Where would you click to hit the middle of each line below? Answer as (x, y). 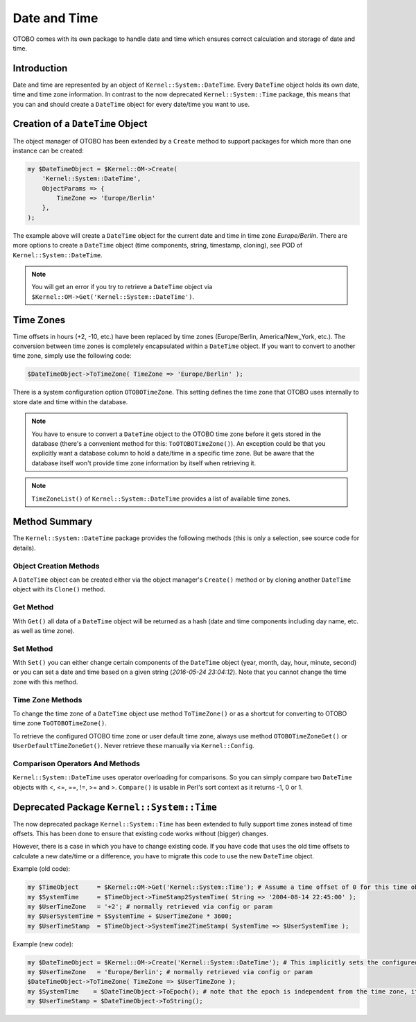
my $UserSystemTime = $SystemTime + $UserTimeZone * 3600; (130, 916)
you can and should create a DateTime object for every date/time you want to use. (131, 104)
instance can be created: (49, 150)
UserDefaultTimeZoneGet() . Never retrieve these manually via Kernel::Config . (133, 746)
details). (24, 548)
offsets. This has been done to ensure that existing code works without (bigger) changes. (140, 833)
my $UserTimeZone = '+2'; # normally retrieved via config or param (150, 906)
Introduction (40, 68)
